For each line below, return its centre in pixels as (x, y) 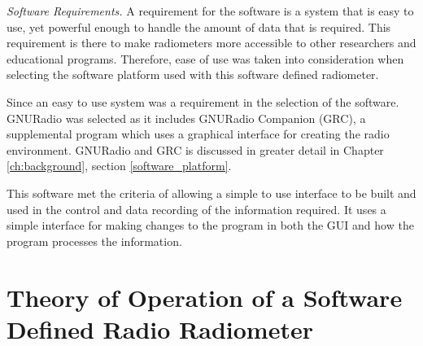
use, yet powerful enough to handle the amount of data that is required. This (199, 26)
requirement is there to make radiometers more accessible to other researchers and (211, 43)
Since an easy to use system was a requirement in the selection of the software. (203, 101)
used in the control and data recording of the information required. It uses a (196, 209)
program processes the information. (94, 241)
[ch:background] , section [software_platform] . (119, 166)
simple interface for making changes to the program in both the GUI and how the (210, 225)
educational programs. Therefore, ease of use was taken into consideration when (205, 58)
